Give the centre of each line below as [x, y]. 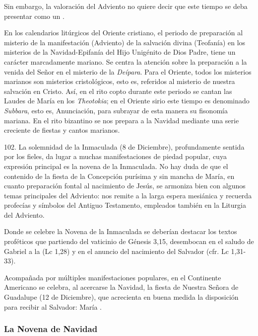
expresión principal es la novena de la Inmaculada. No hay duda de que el [116, 166]
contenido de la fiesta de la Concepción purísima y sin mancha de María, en [119, 176]
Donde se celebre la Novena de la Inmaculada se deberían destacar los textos [121, 231]
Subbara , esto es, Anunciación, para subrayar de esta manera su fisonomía [116, 110]
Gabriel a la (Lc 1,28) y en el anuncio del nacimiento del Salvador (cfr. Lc [116, 251]
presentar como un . [34, 16]
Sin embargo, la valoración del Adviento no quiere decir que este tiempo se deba [126, 6]
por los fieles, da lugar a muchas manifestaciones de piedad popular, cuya [115, 156]
